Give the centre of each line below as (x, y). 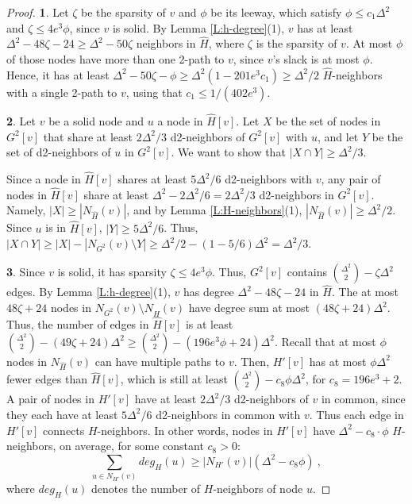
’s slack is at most (316, 59)
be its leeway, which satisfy (276, 12)
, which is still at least (174, 379)
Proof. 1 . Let (38, 12)
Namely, (26, 210)
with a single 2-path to (62, 92)
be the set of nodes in (328, 121)
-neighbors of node (258, 489)
